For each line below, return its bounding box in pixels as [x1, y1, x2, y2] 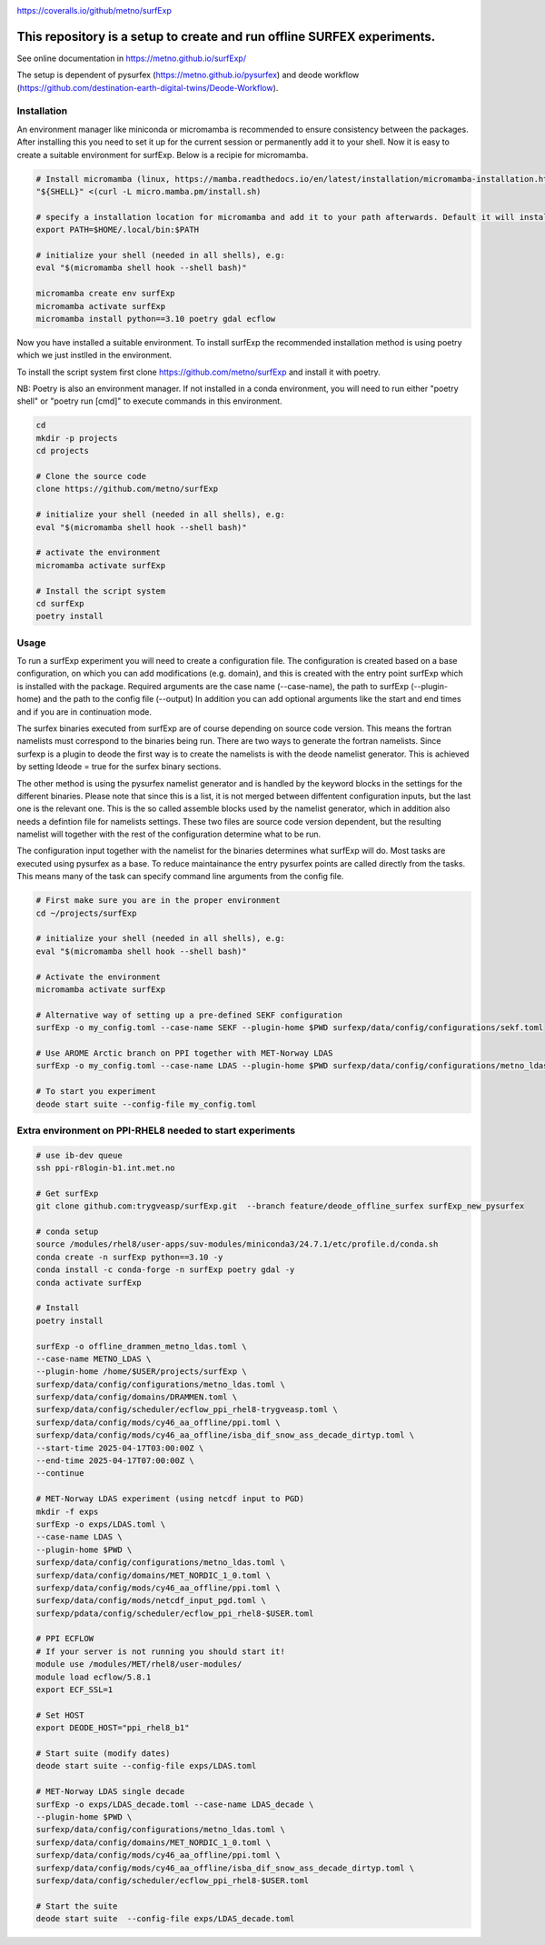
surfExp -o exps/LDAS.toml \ [35, 1519, 166, 1529]
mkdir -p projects [35, 433, 118, 443]
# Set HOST [35, 1709, 84, 1720]
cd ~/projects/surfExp [35, 907, 137, 918]
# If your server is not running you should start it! [35, 1646, 285, 1657]
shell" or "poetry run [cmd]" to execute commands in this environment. [16, 396, 282, 406]
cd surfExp [35, 598, 84, 608]
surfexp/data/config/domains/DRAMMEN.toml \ [35, 1392, 238, 1402]
